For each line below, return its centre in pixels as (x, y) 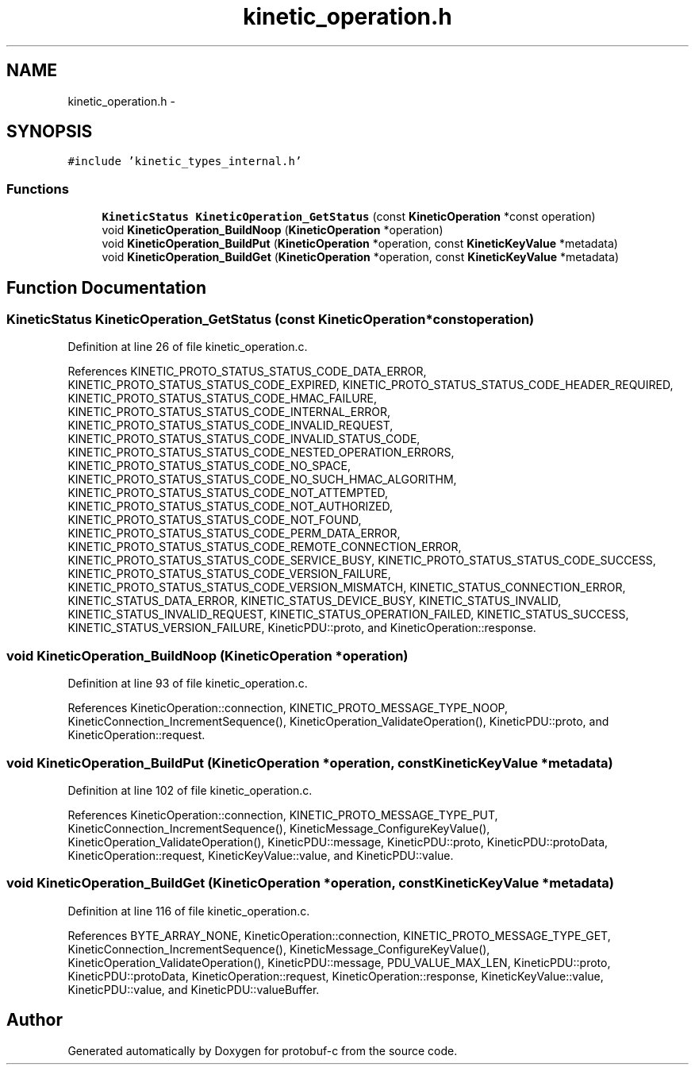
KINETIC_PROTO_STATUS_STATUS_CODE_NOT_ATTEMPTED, (228, 493)
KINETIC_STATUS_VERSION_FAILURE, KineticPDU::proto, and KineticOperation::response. (302, 628)
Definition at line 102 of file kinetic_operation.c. (190, 790)
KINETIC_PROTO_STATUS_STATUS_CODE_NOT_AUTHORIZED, (230, 507)
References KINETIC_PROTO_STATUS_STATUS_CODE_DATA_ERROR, (247, 372)
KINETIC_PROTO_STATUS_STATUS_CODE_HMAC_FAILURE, (223, 399)
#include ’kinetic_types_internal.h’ (185, 162)
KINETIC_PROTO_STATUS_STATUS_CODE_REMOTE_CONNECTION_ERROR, (265, 547)
